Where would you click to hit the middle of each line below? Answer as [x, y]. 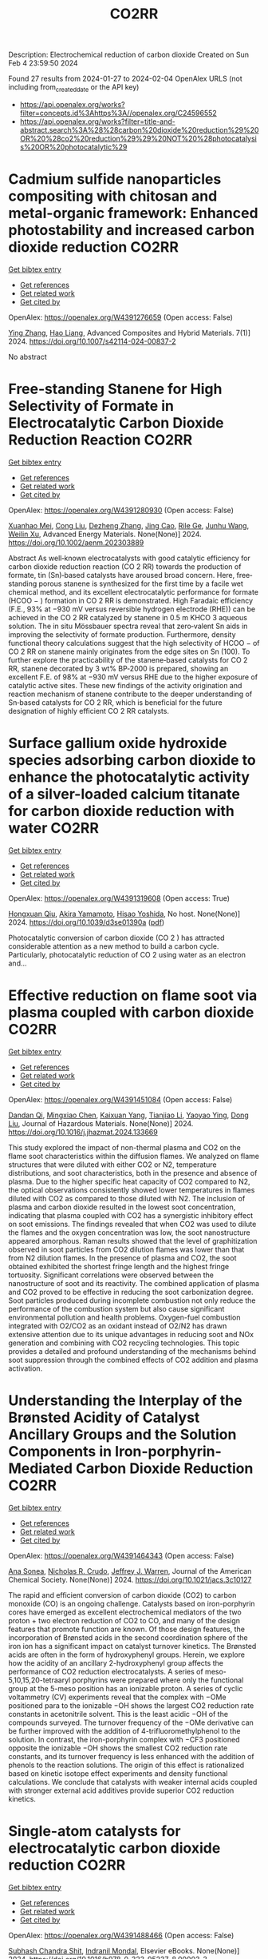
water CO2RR [54, 828]
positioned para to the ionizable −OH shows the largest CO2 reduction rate [131, 1705]
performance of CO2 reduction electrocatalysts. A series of [106, 1671]
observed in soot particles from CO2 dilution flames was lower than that [126, 1249]
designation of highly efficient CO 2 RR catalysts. [89, 711]
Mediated [41, 1468]
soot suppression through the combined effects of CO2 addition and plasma [133, 1360]
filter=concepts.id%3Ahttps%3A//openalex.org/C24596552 [118, 113]
